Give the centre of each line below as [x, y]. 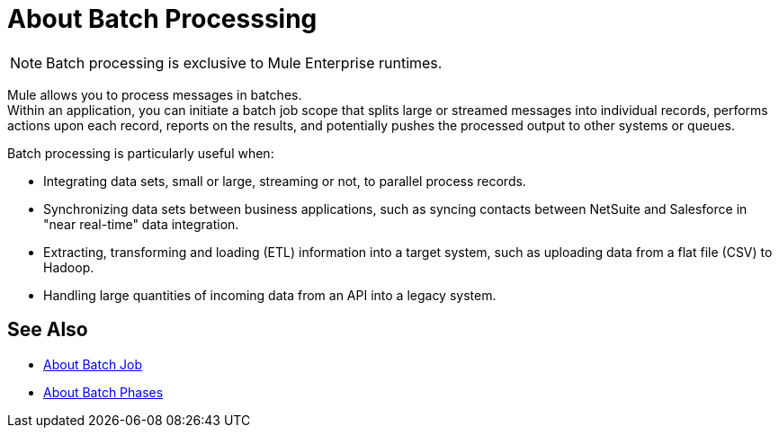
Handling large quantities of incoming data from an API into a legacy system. [270, 295]
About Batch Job [93, 364]
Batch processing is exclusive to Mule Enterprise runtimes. [244, 62]
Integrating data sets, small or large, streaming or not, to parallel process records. [285, 181]
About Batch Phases [103, 392]
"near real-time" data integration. [141, 224]
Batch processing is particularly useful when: [141, 153]
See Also [48, 330]
